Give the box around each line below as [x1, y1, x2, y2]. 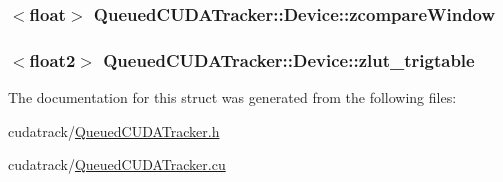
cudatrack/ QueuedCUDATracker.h [8, 120, 220, 141]
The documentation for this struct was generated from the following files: [8, 87, 457, 108]
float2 [29, 47, 76, 72]
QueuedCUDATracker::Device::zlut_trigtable [103, 47, 475, 72]
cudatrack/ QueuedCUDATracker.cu [8, 154, 226, 175]
